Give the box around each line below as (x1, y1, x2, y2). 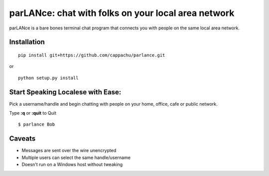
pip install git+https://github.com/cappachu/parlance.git (18, 52, 165, 58)
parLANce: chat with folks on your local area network (9, 7, 235, 18)
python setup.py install (18, 75, 79, 81)
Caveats (9, 135, 36, 143)
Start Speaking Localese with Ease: (9, 88, 122, 96)
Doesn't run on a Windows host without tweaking (21, 162, 123, 168)
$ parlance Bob (18, 122, 55, 127)
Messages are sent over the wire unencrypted (21, 148, 117, 154)
